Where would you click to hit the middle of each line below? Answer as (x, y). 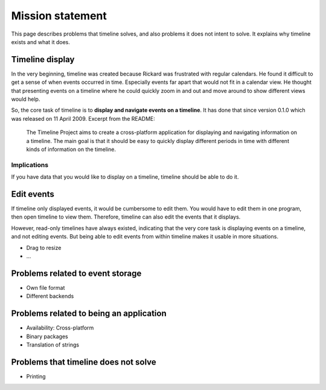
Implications (30, 165)
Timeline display (43, 59)
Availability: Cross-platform (60, 328)
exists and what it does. (41, 42)
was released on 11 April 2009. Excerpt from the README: (83, 118)
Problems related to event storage (76, 273)
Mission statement (59, 16)
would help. (26, 99)
